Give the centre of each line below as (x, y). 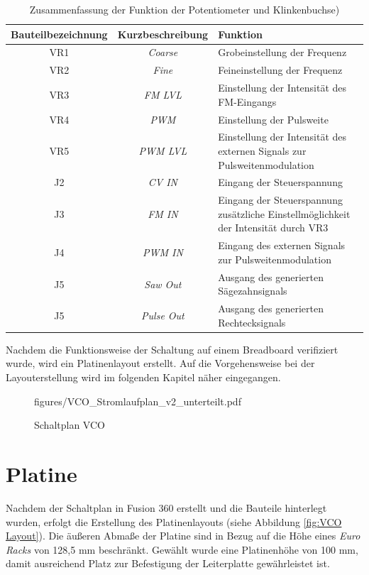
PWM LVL (163, 150)
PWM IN (163, 252)
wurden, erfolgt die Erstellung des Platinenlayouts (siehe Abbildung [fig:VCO (174, 521)
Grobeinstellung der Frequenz (282, 52)
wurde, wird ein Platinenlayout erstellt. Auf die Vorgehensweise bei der (160, 363)
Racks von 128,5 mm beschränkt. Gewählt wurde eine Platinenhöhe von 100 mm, (182, 549)
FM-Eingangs (247, 101)
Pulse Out (163, 315)
